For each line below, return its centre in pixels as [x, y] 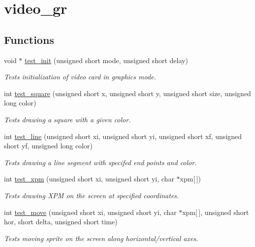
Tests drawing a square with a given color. [67, 119]
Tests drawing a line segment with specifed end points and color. [100, 162]
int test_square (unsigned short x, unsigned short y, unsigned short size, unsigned [127, 93]
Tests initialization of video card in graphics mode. [80, 77]
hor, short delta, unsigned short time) [61, 222]
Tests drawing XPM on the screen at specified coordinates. [92, 195]
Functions [29, 39]
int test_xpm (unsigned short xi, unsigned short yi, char [89, 179]
